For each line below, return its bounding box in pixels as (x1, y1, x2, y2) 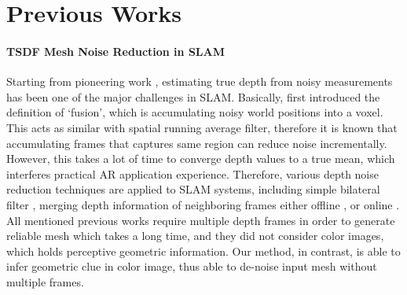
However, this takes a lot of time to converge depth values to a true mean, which (6, 150, 395, 167)
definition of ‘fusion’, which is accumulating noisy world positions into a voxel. (6, 104, 383, 120)
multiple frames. (6, 273, 84, 289)
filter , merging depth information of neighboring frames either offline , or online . (6, 196, 400, 212)
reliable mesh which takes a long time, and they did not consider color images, (6, 227, 384, 244)
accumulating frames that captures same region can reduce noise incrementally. (6, 135, 387, 151)
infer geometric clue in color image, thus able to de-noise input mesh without (6, 258, 377, 275)
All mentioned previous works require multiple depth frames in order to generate (6, 212, 395, 228)
